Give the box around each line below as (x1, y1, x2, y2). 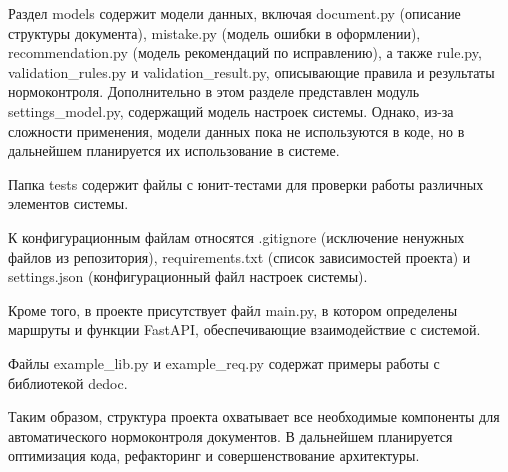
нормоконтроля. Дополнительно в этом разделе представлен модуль (8, 81, 420, 102)
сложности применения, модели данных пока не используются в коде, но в (8, 120, 465, 141)
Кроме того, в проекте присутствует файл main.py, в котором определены (8, 299, 458, 320)
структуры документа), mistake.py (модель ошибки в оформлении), (8, 22, 421, 43)
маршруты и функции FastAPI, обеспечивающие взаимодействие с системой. (8, 319, 481, 340)
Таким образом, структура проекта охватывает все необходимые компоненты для (8, 406, 500, 427)
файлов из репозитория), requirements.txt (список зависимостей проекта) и (8, 246, 471, 267)
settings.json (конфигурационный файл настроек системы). (8, 266, 368, 287)
